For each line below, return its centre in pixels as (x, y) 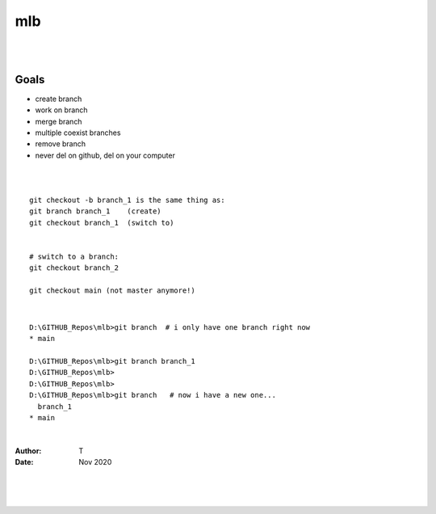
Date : (24, 462)
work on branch (61, 110)
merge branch (59, 121)
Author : (28, 451)
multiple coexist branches (78, 133)
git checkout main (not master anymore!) (112, 291)
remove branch (61, 144)
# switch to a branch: (74, 256)
